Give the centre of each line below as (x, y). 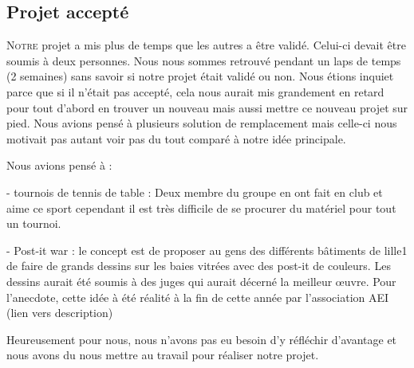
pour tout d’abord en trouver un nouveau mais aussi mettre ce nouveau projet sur (207, 107)
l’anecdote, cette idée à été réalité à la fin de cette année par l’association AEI (198, 297)
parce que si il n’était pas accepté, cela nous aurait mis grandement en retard (195, 91)
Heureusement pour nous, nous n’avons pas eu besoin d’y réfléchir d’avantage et (202, 339)
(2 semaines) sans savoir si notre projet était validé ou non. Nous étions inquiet (200, 76)
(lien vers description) (60, 313)
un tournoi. (34, 223)
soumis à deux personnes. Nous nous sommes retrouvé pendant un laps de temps (204, 60)
